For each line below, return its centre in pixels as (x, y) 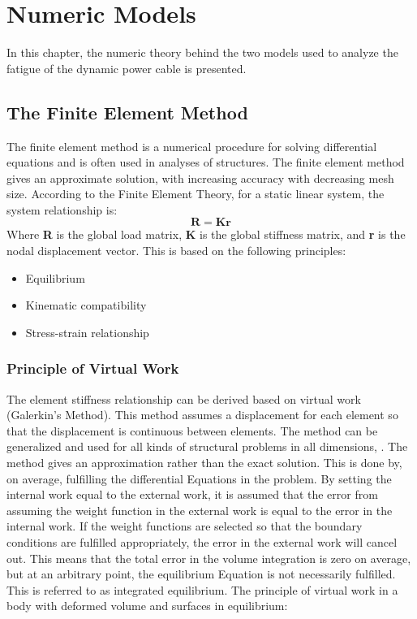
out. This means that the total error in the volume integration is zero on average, (209, 558)
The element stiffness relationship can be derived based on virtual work (184, 398)
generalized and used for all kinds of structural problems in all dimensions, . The (207, 446)
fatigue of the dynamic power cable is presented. (127, 68)
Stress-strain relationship (87, 332)
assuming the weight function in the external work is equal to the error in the (200, 510)
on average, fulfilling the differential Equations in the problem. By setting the (199, 478)
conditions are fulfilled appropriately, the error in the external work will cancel (202, 542)
